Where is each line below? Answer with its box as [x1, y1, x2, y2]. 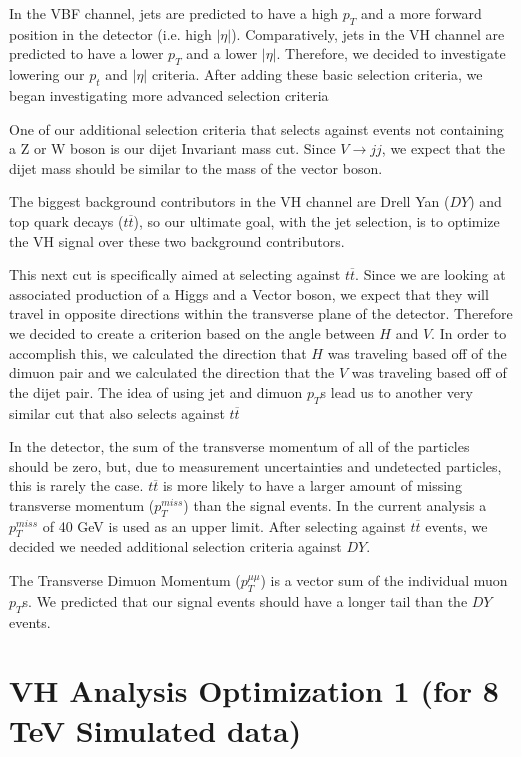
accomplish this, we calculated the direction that [9, 342, 307, 363]
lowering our [9, 64, 85, 85]
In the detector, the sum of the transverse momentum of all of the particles [9, 436, 470, 457]
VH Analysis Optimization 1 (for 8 [9, 670, 499, 711]
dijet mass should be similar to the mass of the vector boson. [9, 157, 383, 178]
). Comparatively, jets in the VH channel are [231, 23, 505, 44]
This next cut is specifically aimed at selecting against [9, 264, 341, 285]
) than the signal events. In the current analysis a [183, 494, 487, 515]
